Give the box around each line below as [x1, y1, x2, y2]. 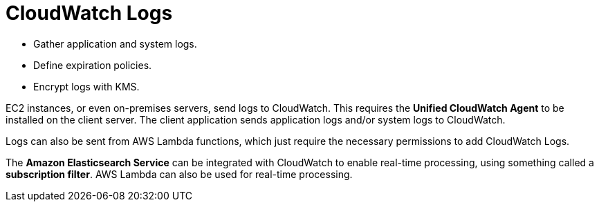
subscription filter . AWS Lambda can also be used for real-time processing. [6, 168, 353, 180]
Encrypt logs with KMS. [33, 80, 140, 92]
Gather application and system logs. [33, 37, 197, 50]
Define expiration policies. [33, 59, 152, 71]
